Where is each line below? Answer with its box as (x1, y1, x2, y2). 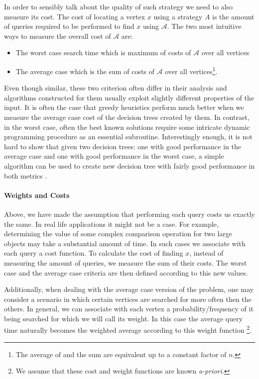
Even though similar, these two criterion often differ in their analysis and (4, 83, 227, 93)
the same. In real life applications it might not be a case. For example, (4, 218, 219, 229)
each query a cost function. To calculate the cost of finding (4, 248, 183, 258)
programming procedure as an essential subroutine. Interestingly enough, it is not (4, 131, 253, 142)
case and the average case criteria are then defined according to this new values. (4, 267, 248, 278)
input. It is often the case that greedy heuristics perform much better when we (4, 102, 244, 112)
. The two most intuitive (167, 21, 242, 31)
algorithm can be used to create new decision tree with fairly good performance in (4, 160, 255, 171)
